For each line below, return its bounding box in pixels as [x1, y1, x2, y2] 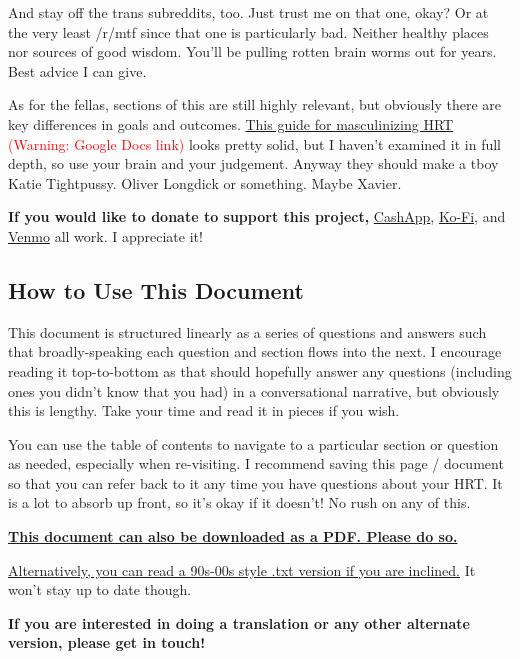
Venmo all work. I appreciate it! [8, 225, 203, 246]
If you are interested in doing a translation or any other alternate [8, 612, 470, 633]
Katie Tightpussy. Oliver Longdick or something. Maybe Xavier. [8, 172, 402, 193]
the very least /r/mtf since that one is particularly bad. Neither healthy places [8, 21, 489, 42]
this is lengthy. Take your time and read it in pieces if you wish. [8, 400, 400, 421]
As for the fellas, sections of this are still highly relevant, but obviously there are [8, 94, 502, 115]
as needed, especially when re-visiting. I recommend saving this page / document [8, 453, 504, 474]
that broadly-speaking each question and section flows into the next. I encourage [8, 341, 502, 362]
